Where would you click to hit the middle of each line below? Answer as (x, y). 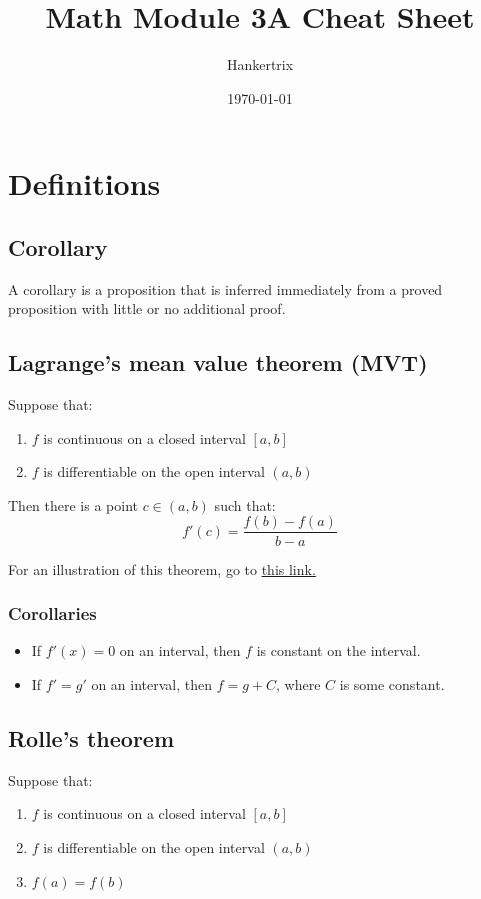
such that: (245, 504)
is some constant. (392, 683)
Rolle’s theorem (91, 737)
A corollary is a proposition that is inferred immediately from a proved (225, 288)
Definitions (84, 183)
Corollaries (52, 613)
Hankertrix (260, 64)
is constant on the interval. (338, 650)
